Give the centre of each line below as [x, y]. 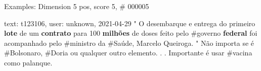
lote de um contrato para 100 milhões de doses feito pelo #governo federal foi [131, 33]
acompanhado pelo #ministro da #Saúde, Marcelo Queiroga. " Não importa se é [129, 43]
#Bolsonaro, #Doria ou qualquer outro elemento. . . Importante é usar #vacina [128, 53]
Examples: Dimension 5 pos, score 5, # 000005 [77, 6]
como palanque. [28, 62]
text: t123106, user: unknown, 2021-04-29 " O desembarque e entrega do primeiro [130, 23]
